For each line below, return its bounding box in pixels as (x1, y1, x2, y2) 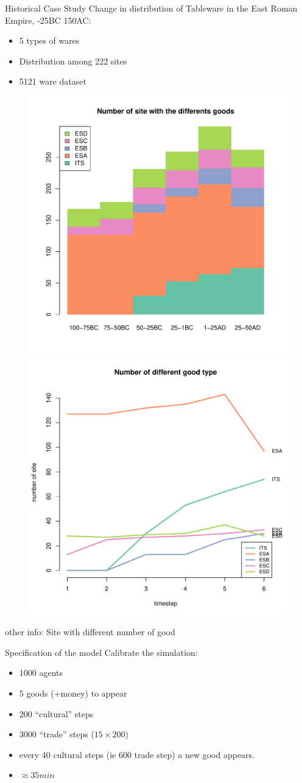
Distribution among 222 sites (19, 54, 127, 67)
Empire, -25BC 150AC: (5, 13, 91, 26)
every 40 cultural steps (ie (19, 748, 116, 760)
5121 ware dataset (19, 75, 86, 88)
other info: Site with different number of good (5, 625, 175, 638)
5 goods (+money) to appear (19, 686, 127, 699)
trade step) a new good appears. (134, 748, 255, 760)
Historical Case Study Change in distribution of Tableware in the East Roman (5, 2, 298, 14)
